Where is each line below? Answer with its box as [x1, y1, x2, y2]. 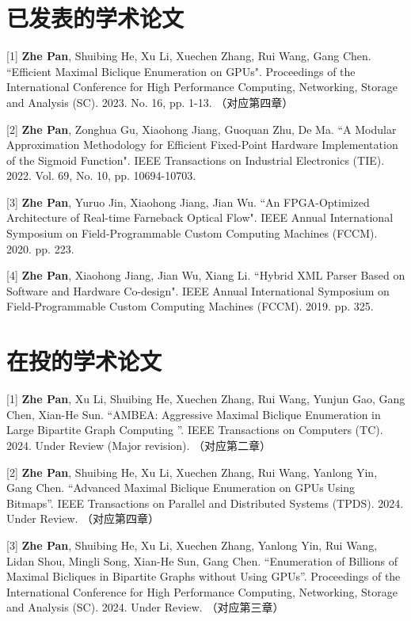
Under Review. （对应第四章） [6, 510, 160, 527]
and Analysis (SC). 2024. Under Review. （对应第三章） [6, 599, 284, 615]
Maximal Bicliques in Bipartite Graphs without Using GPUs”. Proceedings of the [6, 568, 401, 585]
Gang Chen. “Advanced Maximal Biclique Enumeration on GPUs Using [6, 479, 356, 496]
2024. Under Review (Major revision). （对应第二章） [6, 436, 272, 453]
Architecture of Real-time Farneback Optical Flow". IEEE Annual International [6, 209, 394, 226]
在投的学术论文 [6, 345, 162, 377]
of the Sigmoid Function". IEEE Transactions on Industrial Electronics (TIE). [6, 151, 385, 168]
